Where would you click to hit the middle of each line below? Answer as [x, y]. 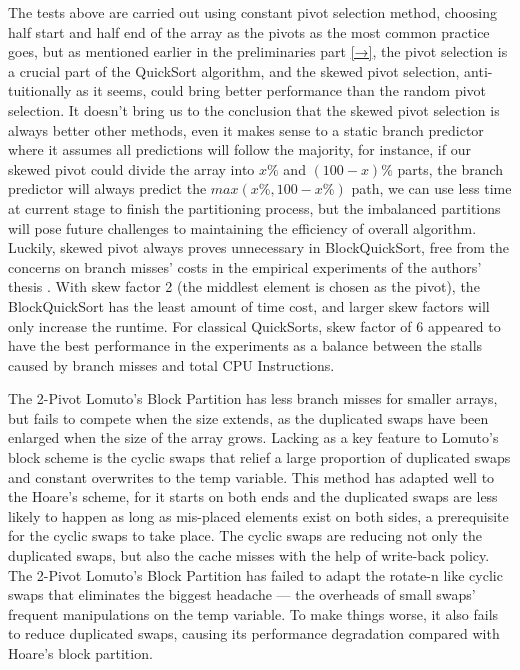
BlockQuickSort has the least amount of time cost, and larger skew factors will [249, 305]
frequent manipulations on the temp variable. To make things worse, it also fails [253, 613]
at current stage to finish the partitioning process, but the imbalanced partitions [254, 207]
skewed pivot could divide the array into [131, 168]
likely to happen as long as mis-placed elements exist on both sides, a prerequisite [258, 515]
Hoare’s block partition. [80, 653]
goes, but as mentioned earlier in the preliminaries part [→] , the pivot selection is [258, 51]
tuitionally [40, 90]
